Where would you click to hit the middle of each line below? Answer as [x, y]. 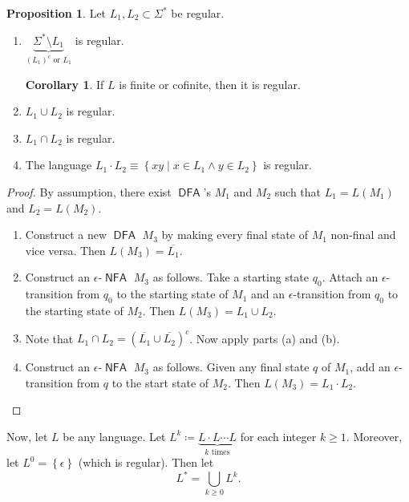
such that [298, 192]
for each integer [278, 436]
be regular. [198, 13]
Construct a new [66, 235]
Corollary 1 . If [65, 84]
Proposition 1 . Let [57, 13]
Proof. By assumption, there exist [89, 192]
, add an [370, 367]
